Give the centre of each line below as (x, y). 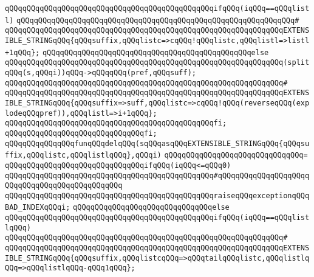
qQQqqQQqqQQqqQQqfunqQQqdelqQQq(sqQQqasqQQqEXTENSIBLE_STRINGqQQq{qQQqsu (157, 143)
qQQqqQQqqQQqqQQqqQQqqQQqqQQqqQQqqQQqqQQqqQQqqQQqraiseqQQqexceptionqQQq (157, 195)
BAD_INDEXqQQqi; (38, 208)
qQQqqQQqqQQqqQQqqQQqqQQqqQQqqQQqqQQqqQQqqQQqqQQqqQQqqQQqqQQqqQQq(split (157, 63)
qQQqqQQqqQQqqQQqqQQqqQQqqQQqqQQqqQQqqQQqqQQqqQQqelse (155, 52)
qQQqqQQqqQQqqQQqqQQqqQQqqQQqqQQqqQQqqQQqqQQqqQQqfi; (116, 123)
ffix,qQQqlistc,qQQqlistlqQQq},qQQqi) (83, 155)
